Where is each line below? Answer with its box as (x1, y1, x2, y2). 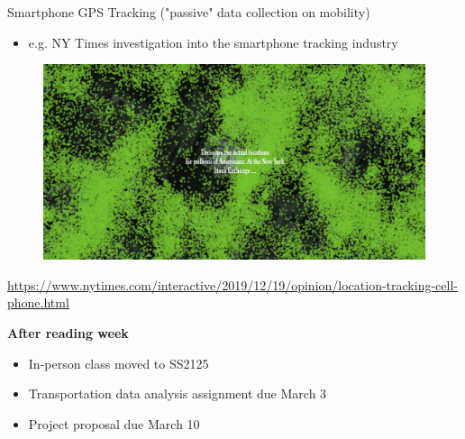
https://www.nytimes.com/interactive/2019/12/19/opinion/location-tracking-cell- (7, 275, 458, 294)
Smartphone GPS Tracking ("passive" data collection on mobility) (7, 3, 370, 21)
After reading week (7, 323, 129, 342)
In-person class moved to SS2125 (28, 353, 209, 372)
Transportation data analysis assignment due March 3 (28, 384, 327, 403)
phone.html (7, 293, 69, 312)
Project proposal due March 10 (28, 414, 200, 433)
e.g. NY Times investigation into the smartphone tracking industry (28, 32, 398, 51)
